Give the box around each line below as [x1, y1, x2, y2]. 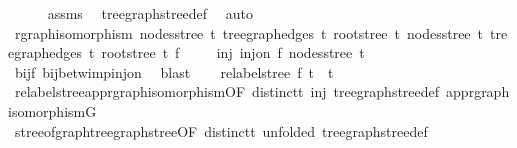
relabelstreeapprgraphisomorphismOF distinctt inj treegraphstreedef [14, 81, 440, 102]
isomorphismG [8, 100, 97, 121]
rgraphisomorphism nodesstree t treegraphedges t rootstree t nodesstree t [14, 22, 484, 43]
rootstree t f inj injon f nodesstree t [101, 42, 365, 63]
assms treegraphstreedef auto [47, 3, 254, 23]
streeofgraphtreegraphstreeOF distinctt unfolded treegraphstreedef [14, 120, 428, 141]
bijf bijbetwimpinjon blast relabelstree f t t [14, 61, 334, 82]
